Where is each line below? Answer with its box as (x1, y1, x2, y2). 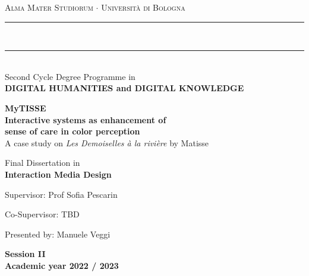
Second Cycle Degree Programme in (5, 70, 135, 82)
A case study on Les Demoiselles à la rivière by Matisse (5, 136, 209, 149)
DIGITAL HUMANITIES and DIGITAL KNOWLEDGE (5, 82, 244, 94)
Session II (5, 248, 46, 260)
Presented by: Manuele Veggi (5, 227, 111, 240)
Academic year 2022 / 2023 (5, 259, 119, 271)
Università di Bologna (101, 1, 185, 13)
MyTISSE (5, 101, 46, 114)
